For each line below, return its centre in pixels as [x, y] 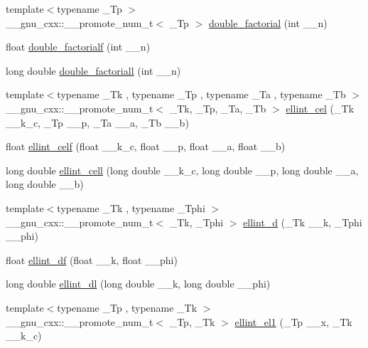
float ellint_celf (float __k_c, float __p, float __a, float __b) [146, 146]
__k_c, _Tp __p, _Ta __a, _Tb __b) [97, 122]
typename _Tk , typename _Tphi [131, 207]
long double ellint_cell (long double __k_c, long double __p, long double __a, [182, 170]
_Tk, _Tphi [196, 222]
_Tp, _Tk [192, 321]
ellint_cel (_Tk [320, 108]
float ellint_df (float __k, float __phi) [92, 259]
